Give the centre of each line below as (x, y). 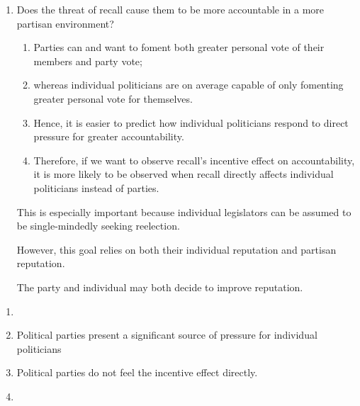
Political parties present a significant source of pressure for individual (167, 335)
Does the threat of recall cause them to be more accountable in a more (170, 9)
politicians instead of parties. (96, 187)
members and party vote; (88, 61)
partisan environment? (65, 23)
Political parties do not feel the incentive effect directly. (137, 372)
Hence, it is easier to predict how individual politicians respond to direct (191, 122)
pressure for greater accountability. (109, 136)
